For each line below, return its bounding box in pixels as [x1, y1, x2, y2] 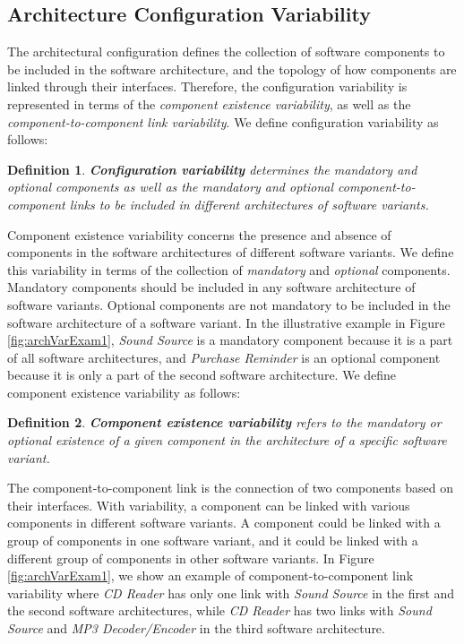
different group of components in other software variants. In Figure [7, 548, 374, 567]
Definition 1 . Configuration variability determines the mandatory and [7, 159, 417, 178]
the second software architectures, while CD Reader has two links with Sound [7, 601, 432, 620]
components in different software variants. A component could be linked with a [7, 513, 441, 532]
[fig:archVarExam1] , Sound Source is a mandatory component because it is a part [7, 331, 453, 349]
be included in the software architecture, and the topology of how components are [7, 59, 457, 78]
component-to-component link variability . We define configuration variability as [7, 112, 439, 131]
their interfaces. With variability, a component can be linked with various [7, 495, 410, 514]
